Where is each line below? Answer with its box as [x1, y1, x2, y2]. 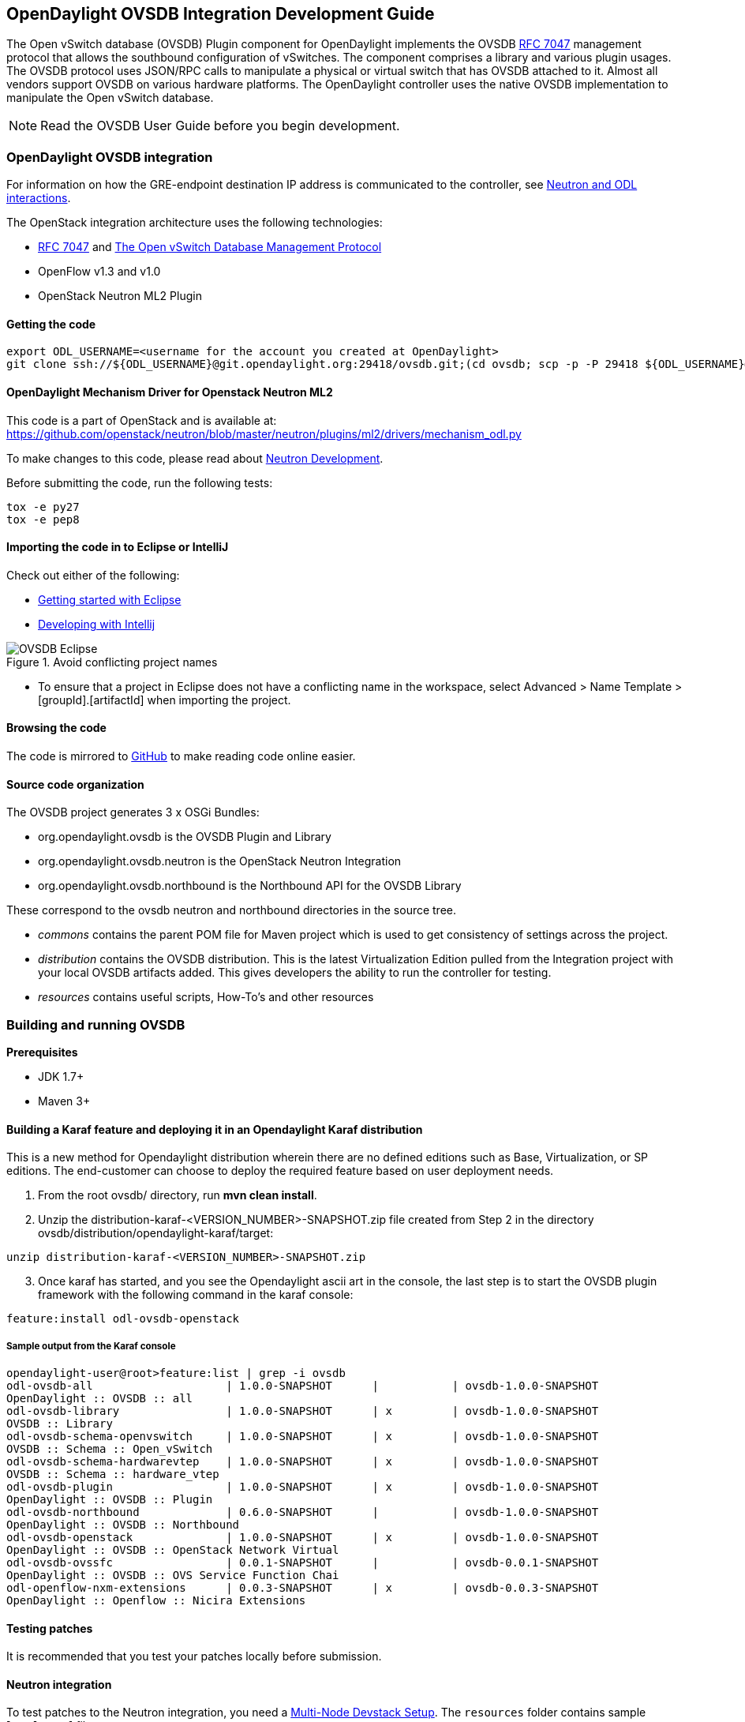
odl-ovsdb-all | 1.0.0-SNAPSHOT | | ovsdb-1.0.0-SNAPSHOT [6, 1379, 599, 1393]
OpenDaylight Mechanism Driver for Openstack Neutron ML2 [6, 385, 333, 399]
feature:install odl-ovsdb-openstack [6, 1312, 240, 1326]
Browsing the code [6, 721, 107, 735]
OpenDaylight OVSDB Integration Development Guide [6, 4, 435, 24]
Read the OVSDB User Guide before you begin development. [40, 118, 400, 134]
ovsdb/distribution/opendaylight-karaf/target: [38, 1226, 274, 1240]
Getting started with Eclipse [38, 592, 182, 606]
